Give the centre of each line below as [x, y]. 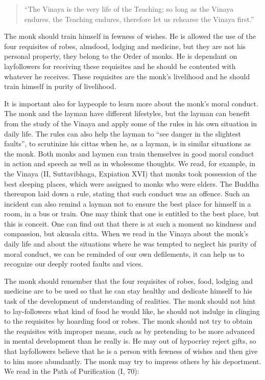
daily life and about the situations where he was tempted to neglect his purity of [130, 244]
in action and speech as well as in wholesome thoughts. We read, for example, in [130, 163]
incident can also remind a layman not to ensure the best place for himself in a [128, 203]
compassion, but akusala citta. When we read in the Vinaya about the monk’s [126, 233]
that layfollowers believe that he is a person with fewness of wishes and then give [131, 351]
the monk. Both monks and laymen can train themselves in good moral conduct [129, 153]
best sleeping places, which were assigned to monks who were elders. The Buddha [132, 183]
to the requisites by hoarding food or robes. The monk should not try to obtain [128, 321]
